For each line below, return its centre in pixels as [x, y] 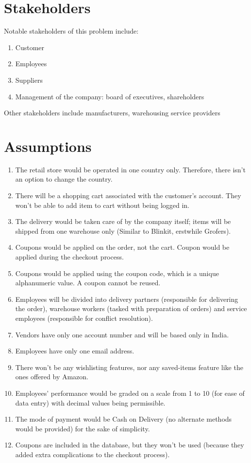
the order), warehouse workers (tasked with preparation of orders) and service [131, 308]
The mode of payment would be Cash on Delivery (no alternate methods [124, 419]
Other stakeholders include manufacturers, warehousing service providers [112, 113]
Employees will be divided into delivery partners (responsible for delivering [127, 299]
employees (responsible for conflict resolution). [84, 318]
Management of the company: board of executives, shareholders [110, 96]
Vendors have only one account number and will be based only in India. [122, 334]
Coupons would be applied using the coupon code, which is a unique [117, 273]
